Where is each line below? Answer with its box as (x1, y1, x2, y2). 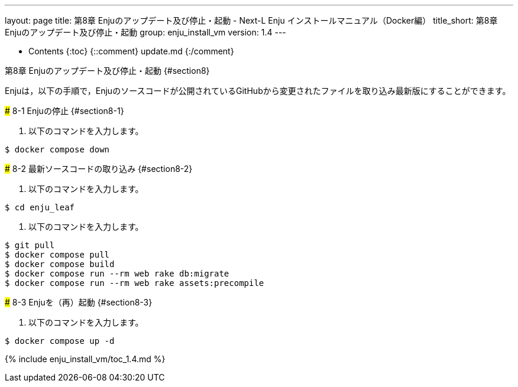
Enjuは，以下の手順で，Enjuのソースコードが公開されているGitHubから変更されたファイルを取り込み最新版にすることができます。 (5, 86, 511, 96)
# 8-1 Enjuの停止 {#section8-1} (5, 106, 124, 116)
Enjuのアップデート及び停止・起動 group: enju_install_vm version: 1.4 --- (5, 27, 286, 37)
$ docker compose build (5, 259, 115, 269)
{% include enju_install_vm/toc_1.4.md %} (5, 354, 166, 364)
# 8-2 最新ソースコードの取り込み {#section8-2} (5, 164, 193, 174)
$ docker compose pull (5, 250, 110, 259)
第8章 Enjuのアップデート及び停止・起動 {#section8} (5, 66, 210, 76)
